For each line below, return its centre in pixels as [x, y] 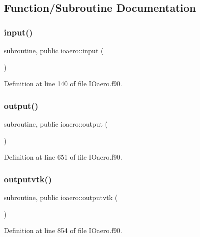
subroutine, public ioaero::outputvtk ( [61, 197]
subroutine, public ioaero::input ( [54, 50]
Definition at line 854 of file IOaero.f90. [63, 230]
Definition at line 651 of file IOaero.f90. [63, 157]
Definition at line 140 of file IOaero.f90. [63, 84]
